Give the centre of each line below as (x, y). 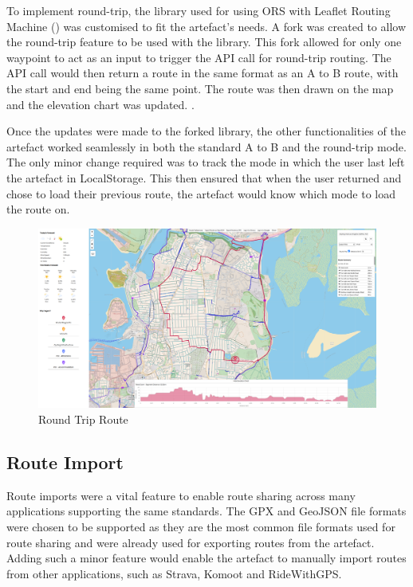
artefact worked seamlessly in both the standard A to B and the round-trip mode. (206, 146)
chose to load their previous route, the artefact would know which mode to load (201, 193)
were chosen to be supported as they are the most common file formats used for (201, 526)
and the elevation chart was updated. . (100, 104)
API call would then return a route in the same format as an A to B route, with (203, 73)
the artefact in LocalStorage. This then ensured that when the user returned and (204, 177)
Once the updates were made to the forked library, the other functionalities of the (206, 131)
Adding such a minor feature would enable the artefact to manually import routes (206, 558)
